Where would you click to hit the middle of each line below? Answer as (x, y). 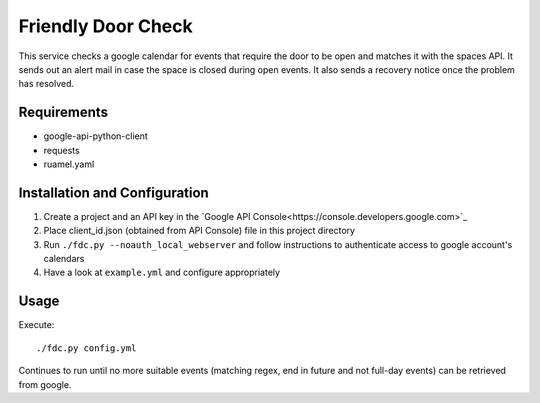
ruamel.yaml (69, 164)
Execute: (36, 325)
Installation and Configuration (113, 192)
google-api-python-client (96, 136)
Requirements (63, 112)
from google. (45, 384)
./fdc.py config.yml (86, 348)
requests (61, 150)
